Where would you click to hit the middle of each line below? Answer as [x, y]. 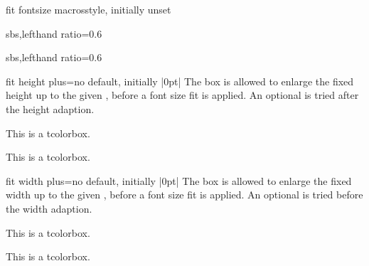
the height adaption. [50, 108]
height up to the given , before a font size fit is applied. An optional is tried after [182, 95]
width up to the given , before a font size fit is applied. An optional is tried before [184, 195]
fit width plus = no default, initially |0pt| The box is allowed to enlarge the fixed [179, 180]
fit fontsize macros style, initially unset [89, 9]
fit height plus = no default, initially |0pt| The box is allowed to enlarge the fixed [180, 81]
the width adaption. [49, 208]
